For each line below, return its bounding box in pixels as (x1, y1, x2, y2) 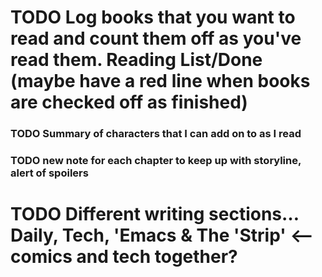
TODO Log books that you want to (10, 6, 296, 29)
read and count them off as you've (10, 27, 302, 50)
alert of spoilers (10, 166, 89, 180)
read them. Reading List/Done (10, 49, 263, 71)
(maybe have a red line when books (10, 70, 311, 93)
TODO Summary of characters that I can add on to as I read (10, 127, 302, 141)
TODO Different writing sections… (10, 203, 300, 226)
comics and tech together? (10, 246, 238, 268)
